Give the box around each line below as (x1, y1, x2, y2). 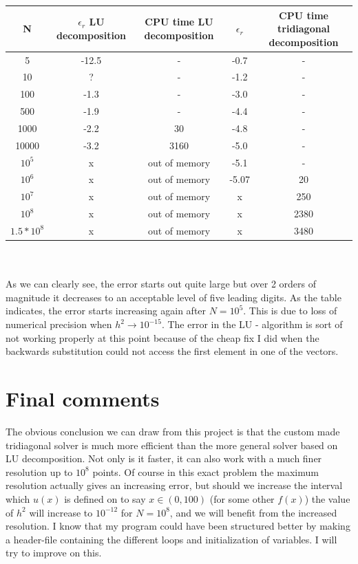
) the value (304, 491, 350, 506)
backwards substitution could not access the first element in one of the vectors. (6, 344, 339, 358)
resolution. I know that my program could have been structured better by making (6, 519, 350, 533)
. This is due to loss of (243, 303, 337, 318)
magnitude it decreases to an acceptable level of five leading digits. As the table (6, 290, 341, 304)
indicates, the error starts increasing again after (6, 303, 207, 318)
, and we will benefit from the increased (169, 505, 337, 519)
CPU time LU (145, 14, 213, 29)
